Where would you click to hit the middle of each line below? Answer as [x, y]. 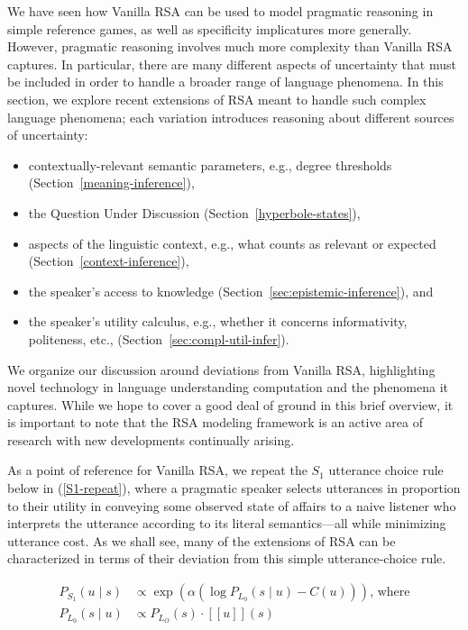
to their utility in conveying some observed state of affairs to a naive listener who [232, 505]
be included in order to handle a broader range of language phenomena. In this [225, 82]
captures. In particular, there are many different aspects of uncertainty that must [232, 64]
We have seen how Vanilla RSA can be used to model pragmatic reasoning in [220, 11]
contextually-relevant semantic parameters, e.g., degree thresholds [210, 164]
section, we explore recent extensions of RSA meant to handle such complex [217, 99]
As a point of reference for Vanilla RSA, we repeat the [157, 470]
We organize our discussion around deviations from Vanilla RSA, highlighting [221, 369]
